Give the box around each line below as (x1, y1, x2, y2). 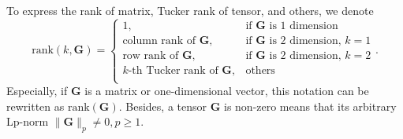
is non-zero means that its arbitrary (223, 97, 397, 114)
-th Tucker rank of (128, 64, 218, 76)
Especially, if (6, 82, 68, 99)
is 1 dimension (269, 20, 338, 31)
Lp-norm (6, 113, 49, 130)
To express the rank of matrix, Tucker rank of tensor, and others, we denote (6, 2, 374, 18)
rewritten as (6, 97, 65, 114)
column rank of (122, 35, 196, 46)
